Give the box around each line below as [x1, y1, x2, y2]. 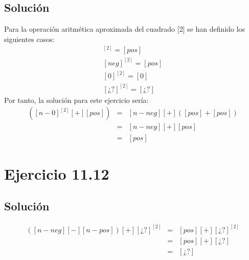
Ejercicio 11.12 [4, 163, 109, 184]
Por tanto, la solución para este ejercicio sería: [4, 94, 149, 105]
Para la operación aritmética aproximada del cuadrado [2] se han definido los [4, 24, 245, 34]
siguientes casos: [4, 33, 55, 44]
